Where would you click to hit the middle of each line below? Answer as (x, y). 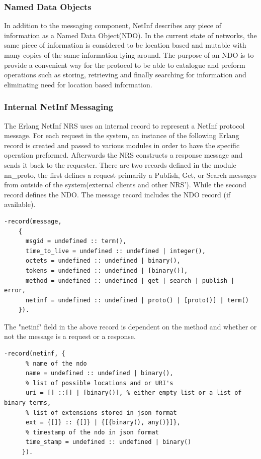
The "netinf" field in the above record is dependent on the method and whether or (130, 326)
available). (20, 204)
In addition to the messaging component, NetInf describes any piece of (113, 25)
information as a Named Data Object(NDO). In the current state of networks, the (130, 35)
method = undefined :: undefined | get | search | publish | (130, 280)
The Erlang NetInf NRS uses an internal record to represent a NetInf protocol (124, 125)
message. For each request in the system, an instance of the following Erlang (122, 135)
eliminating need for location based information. (78, 84)
